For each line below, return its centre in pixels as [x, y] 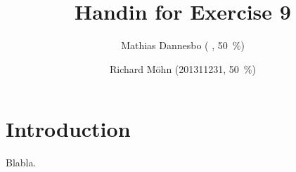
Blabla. [21, 163]
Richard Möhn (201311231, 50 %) [183, 68]
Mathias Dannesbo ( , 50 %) [183, 45]
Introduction [68, 129]
